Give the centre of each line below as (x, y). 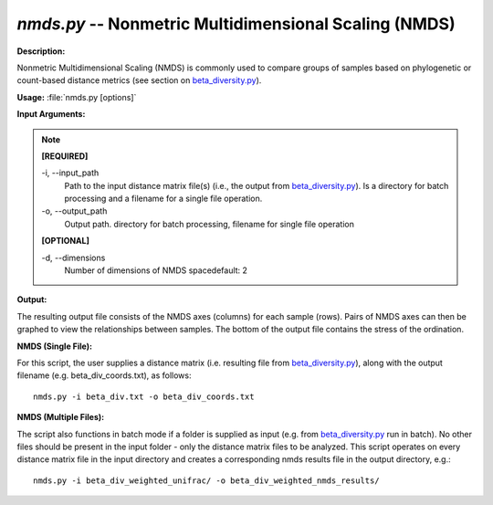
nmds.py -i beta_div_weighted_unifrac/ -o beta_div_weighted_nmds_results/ (206, 480)
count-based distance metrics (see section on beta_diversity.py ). (139, 80)
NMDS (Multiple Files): (61, 417)
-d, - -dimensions (73, 258)
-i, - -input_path (70, 173)
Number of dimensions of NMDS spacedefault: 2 (156, 270)
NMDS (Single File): (55, 346)
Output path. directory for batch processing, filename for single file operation (210, 224)
